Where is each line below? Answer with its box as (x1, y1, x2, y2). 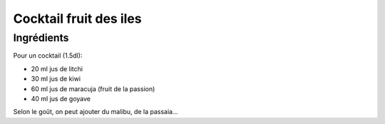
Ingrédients (13, 31, 69, 44)
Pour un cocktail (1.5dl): (13, 51, 83, 60)
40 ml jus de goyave (31, 94, 91, 103)
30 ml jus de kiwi (31, 75, 81, 83)
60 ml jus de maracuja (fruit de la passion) (31, 84, 155, 93)
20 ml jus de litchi (31, 64, 83, 73)
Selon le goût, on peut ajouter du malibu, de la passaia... (13, 108, 178, 116)
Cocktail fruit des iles (13, 11, 142, 26)
